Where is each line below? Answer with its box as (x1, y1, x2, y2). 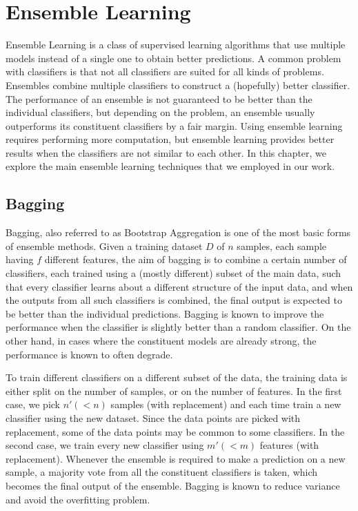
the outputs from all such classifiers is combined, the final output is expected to (6, 293, 342, 307)
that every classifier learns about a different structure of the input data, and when (6, 279, 353, 293)
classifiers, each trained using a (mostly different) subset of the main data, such (6, 266, 341, 280)
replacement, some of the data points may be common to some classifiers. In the (6, 424, 345, 438)
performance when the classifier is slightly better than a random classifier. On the (6, 320, 351, 334)
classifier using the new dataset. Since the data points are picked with (6, 410, 301, 425)
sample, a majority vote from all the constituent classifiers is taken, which (6, 465, 318, 479)
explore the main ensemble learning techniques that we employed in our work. (6, 159, 335, 173)
